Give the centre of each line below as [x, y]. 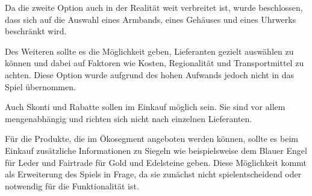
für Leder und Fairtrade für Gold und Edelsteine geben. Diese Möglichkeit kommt [156, 162]
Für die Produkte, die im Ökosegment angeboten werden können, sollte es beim [151, 139]
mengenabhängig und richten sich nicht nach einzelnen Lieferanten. [129, 118]
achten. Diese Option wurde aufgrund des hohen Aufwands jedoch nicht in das [150, 74]
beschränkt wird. [36, 31]
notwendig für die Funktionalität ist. [72, 185]
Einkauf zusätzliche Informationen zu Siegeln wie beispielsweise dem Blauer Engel [156, 150]
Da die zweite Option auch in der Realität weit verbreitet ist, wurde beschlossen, [154, 7]
